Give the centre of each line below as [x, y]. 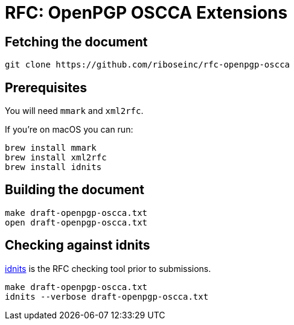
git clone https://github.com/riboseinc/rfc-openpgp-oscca [148, 65]
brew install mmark [51, 148]
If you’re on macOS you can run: [69, 130]
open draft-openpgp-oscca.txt [76, 222]
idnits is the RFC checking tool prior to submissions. [108, 268]
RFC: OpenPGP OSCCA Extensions [146, 13]
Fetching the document [76, 42]
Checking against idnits [78, 245]
